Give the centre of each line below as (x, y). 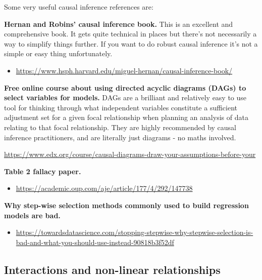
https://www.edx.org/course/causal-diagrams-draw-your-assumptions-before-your (130, 154)
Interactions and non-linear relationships (112, 269)
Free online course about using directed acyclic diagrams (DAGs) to (125, 87)
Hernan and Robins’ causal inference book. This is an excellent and (119, 24)
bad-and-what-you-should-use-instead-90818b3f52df (95, 242)
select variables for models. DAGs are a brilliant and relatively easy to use (125, 97)
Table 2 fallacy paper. (43, 171)
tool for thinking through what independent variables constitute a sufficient (121, 107)
